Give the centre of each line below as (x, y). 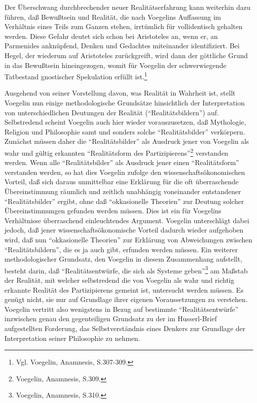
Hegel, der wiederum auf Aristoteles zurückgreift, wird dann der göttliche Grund (126, 55)
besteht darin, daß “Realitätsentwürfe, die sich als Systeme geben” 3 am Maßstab (126, 269)
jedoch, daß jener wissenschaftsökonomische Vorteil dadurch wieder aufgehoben (124, 230)
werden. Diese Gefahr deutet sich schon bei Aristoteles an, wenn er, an (111, 36)
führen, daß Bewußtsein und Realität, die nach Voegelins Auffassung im (113, 17)
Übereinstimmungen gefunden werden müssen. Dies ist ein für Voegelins (113, 211)
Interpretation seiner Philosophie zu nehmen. (73, 338)
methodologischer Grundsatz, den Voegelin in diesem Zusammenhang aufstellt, (124, 259)
